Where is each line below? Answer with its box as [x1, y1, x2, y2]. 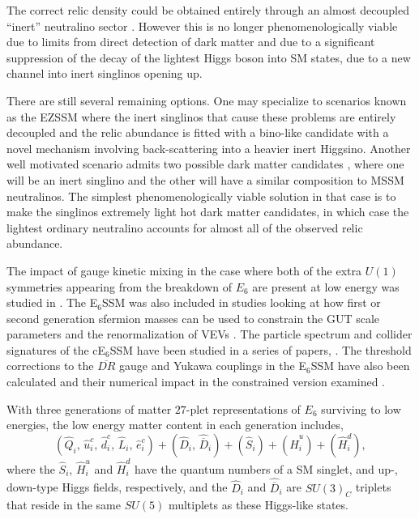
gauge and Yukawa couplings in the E [119, 357, 306, 374]
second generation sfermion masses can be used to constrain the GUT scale [6, 309, 380, 326]
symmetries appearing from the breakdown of [6, 278, 232, 295]
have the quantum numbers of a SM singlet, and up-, [135, 460, 398, 477]
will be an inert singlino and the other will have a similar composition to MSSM [6, 171, 404, 188]
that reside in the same [6, 496, 121, 513]
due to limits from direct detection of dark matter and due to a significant [6, 33, 375, 50]
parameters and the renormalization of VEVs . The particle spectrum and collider [6, 325, 413, 342]
